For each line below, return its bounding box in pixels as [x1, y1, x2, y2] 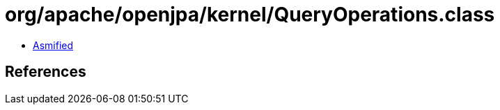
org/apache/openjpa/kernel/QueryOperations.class [5, 3, 495, 26]
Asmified [33, 39, 74, 51]
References [5, 63, 86, 81]
